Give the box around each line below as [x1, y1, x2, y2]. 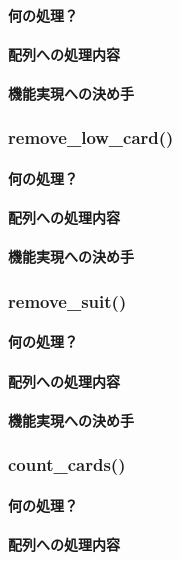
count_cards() [8, 452, 126, 477]
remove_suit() [8, 288, 127, 313]
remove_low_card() [8, 125, 174, 150]
